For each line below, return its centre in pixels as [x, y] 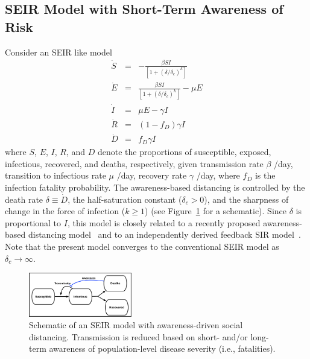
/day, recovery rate [152, 175]
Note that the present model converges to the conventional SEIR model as [142, 246]
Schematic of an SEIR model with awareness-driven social [136, 325]
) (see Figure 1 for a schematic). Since [216, 211]
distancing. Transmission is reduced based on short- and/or [138, 336]
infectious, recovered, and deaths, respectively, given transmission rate [134, 163]
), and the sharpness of [246, 199]
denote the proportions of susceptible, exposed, [184, 152]
